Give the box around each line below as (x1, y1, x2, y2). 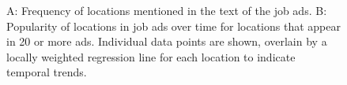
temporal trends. (6, 64, 87, 80)
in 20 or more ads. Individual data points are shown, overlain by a (6, 33, 327, 50)
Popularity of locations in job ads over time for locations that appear (6, 17, 341, 34)
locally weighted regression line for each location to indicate (6, 48, 296, 65)
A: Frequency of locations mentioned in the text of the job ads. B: (6, 2, 327, 18)
